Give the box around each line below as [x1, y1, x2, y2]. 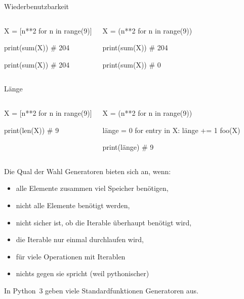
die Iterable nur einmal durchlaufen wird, [16, 234, 144, 245]
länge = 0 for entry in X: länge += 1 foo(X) [102, 124, 240, 135]
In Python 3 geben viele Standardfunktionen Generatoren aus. [4, 285, 199, 295]
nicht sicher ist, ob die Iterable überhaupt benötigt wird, [16, 217, 192, 227]
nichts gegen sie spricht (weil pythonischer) [16, 268, 149, 279]
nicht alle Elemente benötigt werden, [16, 200, 130, 210]
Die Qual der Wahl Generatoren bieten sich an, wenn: [4, 165, 171, 176]
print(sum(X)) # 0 [102, 59, 161, 70]
